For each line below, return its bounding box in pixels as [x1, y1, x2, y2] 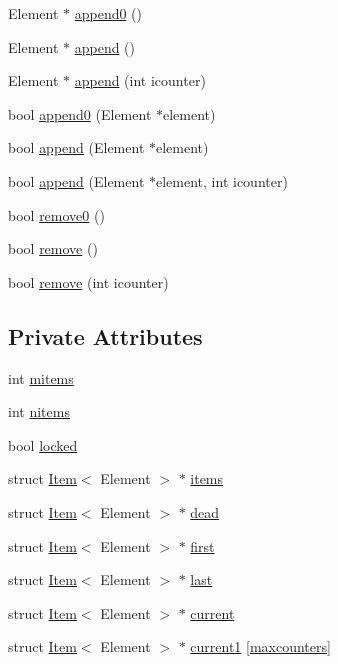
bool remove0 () [8, 204, 105, 225]
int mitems [8, 367, 74, 388]
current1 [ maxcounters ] [190, 636, 331, 657]
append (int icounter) [74, 70, 206, 91]
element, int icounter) [156, 170, 288, 191]
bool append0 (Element [8, 103, 152, 124]
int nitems [8, 401, 70, 422]
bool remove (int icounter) [8, 271, 169, 292]
